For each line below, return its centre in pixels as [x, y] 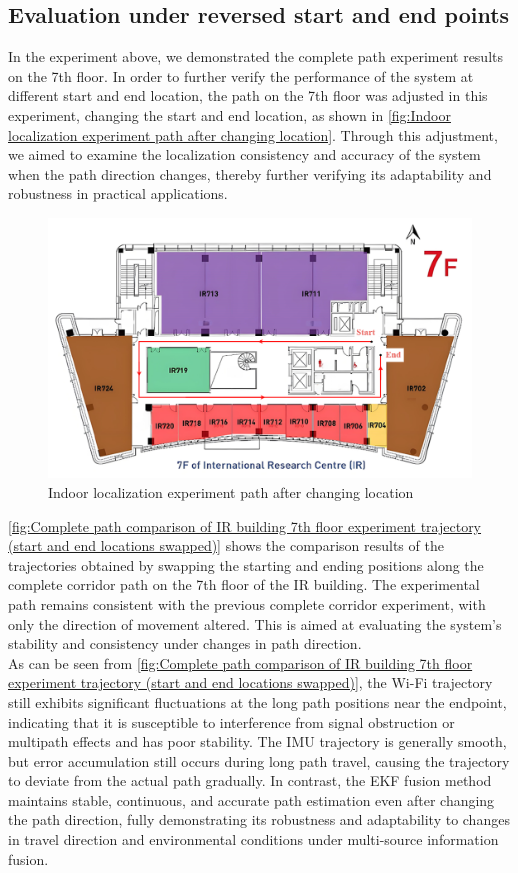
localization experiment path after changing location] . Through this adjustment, [253, 134]
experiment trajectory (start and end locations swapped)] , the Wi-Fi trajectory [250, 682]
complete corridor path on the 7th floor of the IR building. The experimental [244, 584]
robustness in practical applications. [118, 193]
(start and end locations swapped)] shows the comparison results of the [226, 545]
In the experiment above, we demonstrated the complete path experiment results [256, 56]
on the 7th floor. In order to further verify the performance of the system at [241, 75]
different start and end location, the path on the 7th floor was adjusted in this [248, 95]
